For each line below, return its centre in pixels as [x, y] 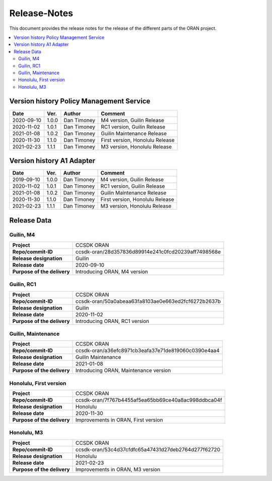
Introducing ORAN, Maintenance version [123, 370]
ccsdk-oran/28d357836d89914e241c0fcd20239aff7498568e [148, 251]
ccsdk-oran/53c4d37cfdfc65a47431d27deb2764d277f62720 [148, 449]
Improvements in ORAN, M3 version [118, 469]
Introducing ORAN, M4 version [112, 272]
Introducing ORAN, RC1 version [113, 321]
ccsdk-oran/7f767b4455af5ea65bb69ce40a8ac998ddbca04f [149, 400]
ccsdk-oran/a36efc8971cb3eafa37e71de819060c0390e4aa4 [148, 351]
